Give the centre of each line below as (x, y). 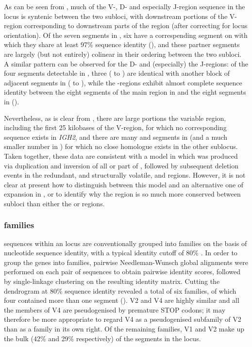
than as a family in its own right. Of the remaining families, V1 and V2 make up (124, 329)
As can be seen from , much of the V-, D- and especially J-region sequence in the (125, 6)
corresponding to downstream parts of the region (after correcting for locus (136, 25)
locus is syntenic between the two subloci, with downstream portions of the (116, 16)
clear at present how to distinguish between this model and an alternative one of (124, 184)
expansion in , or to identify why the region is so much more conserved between (122, 194)
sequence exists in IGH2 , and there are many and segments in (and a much (116, 137)
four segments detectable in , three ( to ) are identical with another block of (117, 73)
